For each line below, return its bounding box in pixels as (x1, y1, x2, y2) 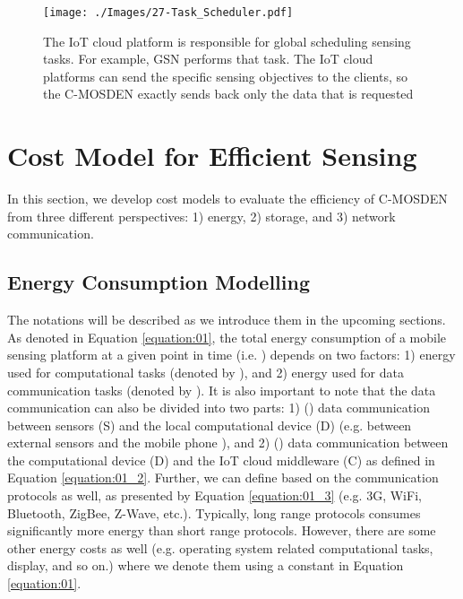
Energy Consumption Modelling (7, 268, 310, 296)
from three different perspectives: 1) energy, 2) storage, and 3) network (7, 206, 396, 225)
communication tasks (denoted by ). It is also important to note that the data (7, 380, 436, 399)
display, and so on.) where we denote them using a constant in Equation (7, 556, 404, 575)
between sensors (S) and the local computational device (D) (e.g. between (7, 415, 412, 434)
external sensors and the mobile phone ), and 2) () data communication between (7, 433, 449, 452)
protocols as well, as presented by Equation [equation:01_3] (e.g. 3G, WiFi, (7, 486, 422, 505)
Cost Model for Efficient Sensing (7, 137, 417, 174)
